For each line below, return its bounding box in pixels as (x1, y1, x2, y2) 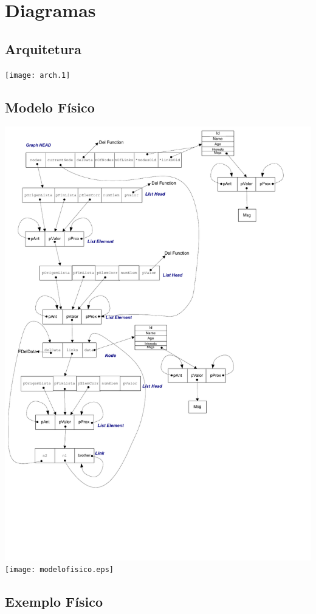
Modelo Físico (5, 97, 95, 116)
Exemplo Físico (5, 592, 103, 611)
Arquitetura (5, 39, 82, 58)
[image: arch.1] (5, 71, 70, 80)
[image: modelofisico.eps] (5, 565, 114, 574)
